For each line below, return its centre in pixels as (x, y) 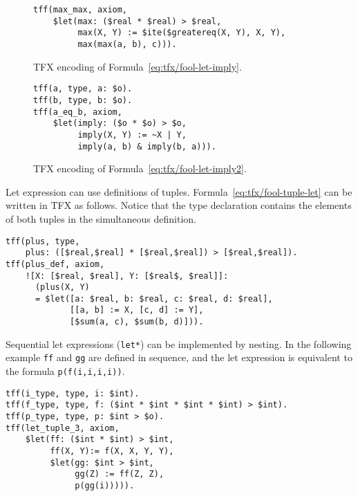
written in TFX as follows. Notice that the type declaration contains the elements (179, 205)
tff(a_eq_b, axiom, (78, 112)
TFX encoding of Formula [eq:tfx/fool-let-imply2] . (140, 168)
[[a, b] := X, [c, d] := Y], (137, 310)
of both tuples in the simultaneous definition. (101, 218)
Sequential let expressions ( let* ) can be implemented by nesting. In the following (179, 343)
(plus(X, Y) (62, 287)
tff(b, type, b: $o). (83, 100)
